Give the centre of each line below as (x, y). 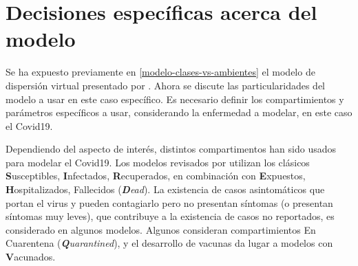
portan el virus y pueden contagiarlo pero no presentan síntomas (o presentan (169, 202)
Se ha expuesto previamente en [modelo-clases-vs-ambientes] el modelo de (160, 72)
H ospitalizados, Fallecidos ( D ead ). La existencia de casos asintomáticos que (165, 189)
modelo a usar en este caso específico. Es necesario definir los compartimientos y (175, 99)
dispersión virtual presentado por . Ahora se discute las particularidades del (166, 85)
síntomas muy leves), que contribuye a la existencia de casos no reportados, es (170, 216)
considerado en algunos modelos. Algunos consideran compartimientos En (161, 229)
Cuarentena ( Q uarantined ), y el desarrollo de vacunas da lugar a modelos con (169, 243)
